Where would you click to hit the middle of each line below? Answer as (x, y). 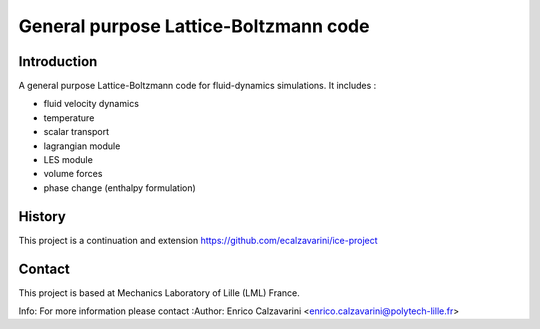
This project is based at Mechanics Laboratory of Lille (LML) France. (159, 292)
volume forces (73, 174)
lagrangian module (82, 146)
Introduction (58, 61)
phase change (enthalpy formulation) (120, 187)
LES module (68, 160)
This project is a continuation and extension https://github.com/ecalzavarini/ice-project (198, 240)
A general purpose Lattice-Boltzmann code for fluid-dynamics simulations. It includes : (197, 86)
